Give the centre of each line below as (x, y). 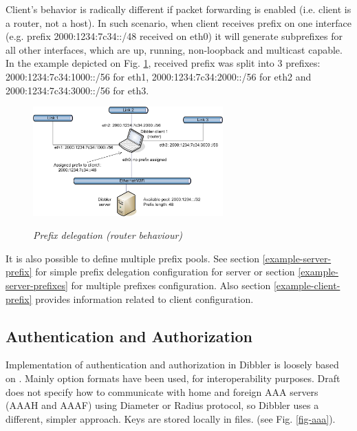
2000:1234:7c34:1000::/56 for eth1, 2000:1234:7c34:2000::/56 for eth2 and (159, 76)
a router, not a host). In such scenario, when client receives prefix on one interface (178, 22)
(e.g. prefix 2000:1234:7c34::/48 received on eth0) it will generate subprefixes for (174, 36)
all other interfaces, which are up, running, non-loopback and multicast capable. (174, 49)
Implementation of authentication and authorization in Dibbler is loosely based (172, 365)
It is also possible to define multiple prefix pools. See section (133, 258)
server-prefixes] (37, 285)
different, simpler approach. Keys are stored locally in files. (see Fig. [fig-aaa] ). (171, 418)
